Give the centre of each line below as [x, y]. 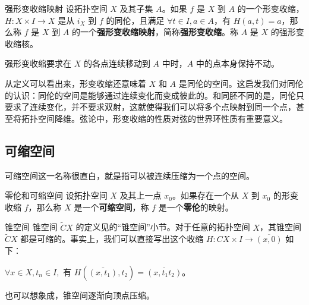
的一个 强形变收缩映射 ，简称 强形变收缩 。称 [155, 32]
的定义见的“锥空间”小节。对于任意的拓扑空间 [163, 227]
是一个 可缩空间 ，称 [111, 207]
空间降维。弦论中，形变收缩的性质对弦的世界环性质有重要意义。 [163, 118]
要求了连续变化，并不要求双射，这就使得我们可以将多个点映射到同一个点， [150, 107]
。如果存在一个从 [205, 195]
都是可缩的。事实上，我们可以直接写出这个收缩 [112, 239]
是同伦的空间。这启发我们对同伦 [241, 83]
